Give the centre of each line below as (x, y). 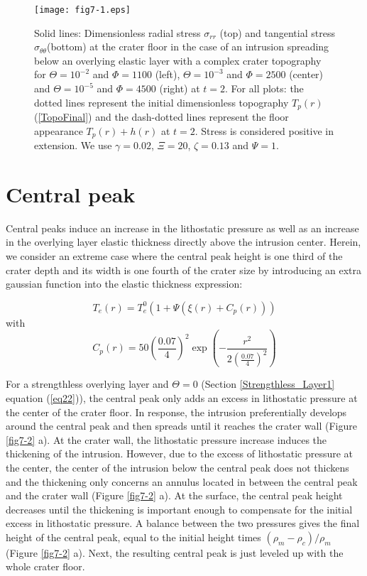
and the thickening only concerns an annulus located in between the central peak (182, 481)
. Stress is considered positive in (264, 130)
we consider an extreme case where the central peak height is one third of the (174, 256)
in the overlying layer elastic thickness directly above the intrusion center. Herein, (183, 242)
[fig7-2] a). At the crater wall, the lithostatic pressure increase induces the (166, 439)
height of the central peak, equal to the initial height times (133, 537)
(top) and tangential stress (277, 32)
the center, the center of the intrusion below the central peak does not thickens (177, 467)
